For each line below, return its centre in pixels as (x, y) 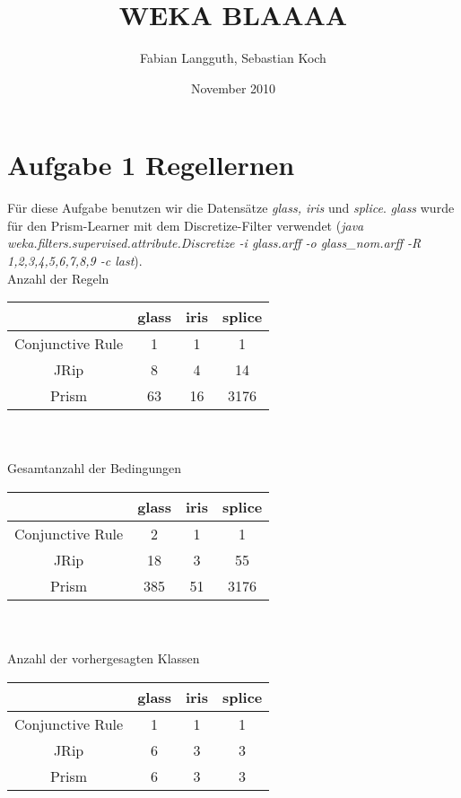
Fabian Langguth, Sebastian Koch (233, 58)
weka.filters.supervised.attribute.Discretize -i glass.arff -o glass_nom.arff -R (214, 243)
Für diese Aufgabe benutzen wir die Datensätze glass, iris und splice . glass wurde (231, 208)
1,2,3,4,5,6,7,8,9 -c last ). (75, 261)
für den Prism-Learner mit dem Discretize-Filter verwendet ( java (186, 225)
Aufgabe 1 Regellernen (151, 165)
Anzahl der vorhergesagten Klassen (104, 658)
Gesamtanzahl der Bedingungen (95, 468)
